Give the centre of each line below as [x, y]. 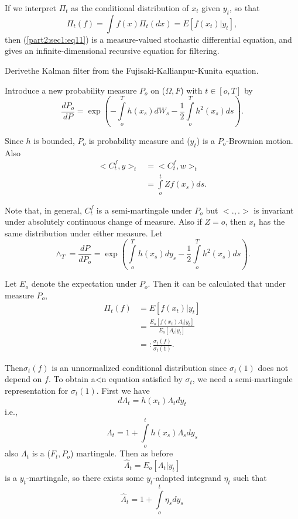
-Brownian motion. [260, 140]
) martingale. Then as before [122, 453]
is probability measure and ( [139, 140]
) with [191, 90]
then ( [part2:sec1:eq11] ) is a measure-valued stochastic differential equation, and [148, 39]
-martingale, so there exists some [85, 477]
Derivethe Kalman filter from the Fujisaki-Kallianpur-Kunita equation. [132, 70]
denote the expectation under [84, 283]
